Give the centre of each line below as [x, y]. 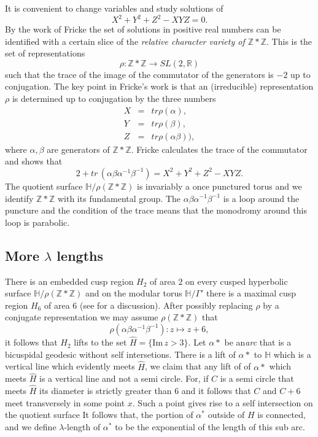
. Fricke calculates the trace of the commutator [219, 149]
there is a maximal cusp [251, 293]
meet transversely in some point [65, 402]
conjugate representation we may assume [82, 317]
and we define [31, 426]
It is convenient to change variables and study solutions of [114, 8]
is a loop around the [261, 198]
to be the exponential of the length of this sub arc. [210, 426]
